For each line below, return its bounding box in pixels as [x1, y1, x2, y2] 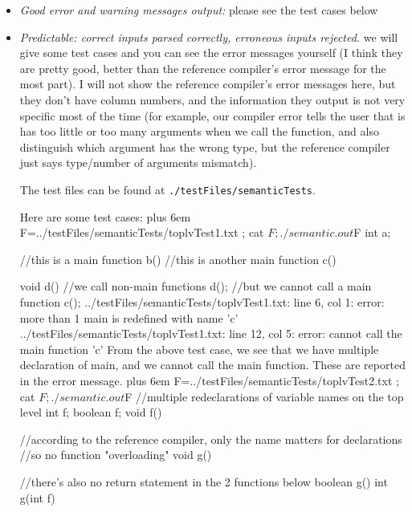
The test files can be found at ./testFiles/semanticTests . [19, 181, 316, 197]
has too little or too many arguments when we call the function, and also [19, 123, 379, 140]
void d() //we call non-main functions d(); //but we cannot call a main [19, 278, 372, 295]
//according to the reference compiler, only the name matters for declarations [19, 430, 402, 447]
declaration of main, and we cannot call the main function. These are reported [19, 356, 406, 373]
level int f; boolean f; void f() [19, 404, 162, 421]
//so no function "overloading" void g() [19, 446, 212, 463]
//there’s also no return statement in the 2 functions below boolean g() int [19, 473, 388, 490]
